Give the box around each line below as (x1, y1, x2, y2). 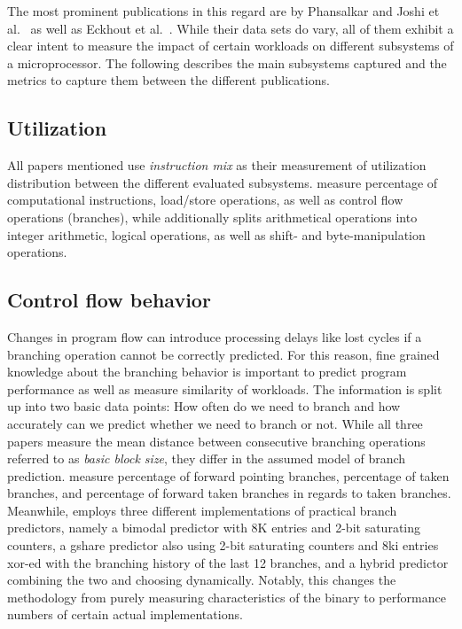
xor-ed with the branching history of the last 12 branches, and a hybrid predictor (7, 553, 449, 571)
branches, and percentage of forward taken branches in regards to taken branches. (7, 484, 451, 502)
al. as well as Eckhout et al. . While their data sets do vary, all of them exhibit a (7, 19, 454, 37)
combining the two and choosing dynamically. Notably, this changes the (7, 571, 396, 589)
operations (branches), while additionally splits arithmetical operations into (7, 207, 418, 226)
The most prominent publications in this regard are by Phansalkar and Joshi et (7, 2, 440, 19)
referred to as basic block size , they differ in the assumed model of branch (7, 449, 406, 468)
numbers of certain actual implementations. (7, 605, 243, 624)
